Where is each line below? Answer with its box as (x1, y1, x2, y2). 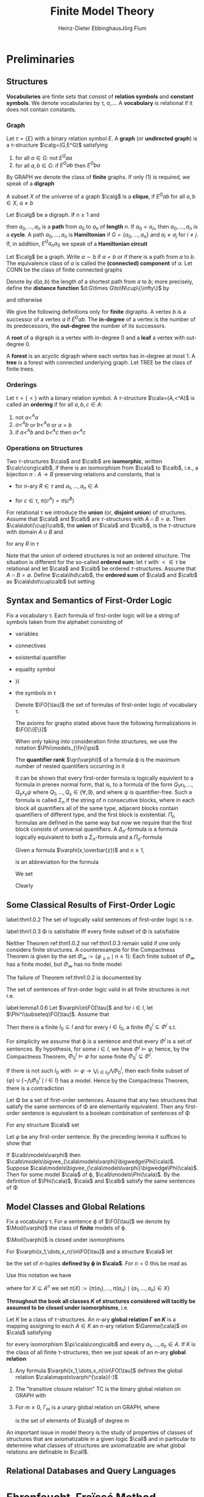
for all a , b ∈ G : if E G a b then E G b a (15, 161, 100, 169)
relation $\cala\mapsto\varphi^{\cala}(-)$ (15, 1374, 118, 1381)
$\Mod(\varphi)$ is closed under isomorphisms (6, 1236, 125, 1243)
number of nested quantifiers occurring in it (15, 762, 125, 770)
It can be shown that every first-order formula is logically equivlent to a (15, 774, 194, 781)
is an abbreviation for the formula (15, 858, 99, 866)
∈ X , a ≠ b (6, 200, 33, 207)
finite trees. (6, 365, 35, 372)
